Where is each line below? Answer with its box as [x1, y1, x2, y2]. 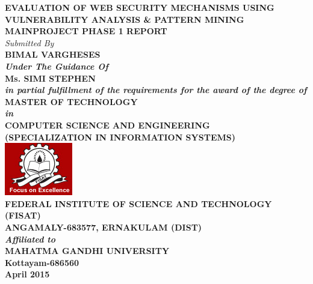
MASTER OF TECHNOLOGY [5, 95, 138, 107]
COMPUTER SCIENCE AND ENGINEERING [5, 118, 210, 131]
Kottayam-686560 [5, 256, 79, 268]
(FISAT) [5, 209, 41, 222]
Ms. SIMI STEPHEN [5, 71, 96, 84]
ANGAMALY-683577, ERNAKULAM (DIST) [5, 220, 202, 233]
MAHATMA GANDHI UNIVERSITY [5, 244, 170, 257]
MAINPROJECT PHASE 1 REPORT [5, 25, 167, 37]
